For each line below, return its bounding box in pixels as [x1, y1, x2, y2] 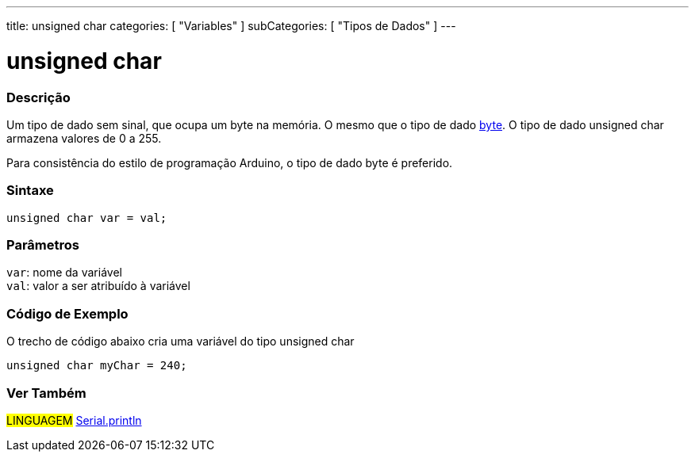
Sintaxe [6, 182, 54, 199]
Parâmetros [6, 237, 79, 253]
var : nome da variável [6, 265, 122, 280]
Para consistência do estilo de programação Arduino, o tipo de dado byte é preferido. [6, 155, 453, 170]
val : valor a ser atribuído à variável [6, 279, 190, 293]
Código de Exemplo [6, 305, 129, 322]
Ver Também [6, 384, 86, 401]
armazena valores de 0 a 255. [6, 131, 162, 145]
